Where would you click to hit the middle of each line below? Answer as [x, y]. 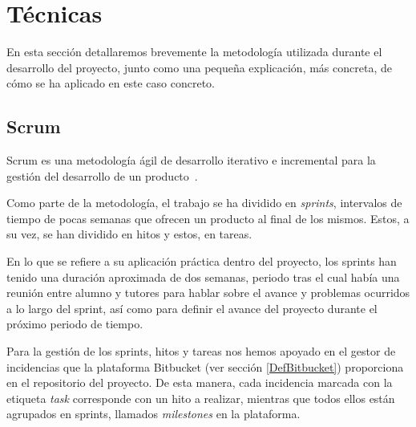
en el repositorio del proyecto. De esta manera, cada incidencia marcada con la [200, 382]
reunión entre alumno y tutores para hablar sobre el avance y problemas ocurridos [208, 293]
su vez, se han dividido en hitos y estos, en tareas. [129, 234]
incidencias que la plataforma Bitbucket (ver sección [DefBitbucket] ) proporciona [205, 366]
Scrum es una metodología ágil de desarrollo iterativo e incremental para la [191, 160]
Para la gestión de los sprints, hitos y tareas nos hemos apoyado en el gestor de [201, 351]
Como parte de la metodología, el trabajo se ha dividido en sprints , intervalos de [204, 203]
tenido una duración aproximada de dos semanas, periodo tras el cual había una [203, 277]
